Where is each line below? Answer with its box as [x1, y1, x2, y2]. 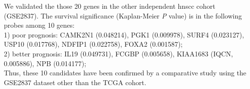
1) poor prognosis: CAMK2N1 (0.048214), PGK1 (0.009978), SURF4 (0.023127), [4, 29, 244, 39]
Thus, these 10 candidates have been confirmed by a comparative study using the [4, 68, 247, 78]
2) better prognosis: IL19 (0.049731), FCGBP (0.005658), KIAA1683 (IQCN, [4, 48, 233, 58]
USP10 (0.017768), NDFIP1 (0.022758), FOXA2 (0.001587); [4, 39, 183, 49]
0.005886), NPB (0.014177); [4, 58, 87, 68]
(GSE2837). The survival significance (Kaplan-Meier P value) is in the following [4, 10, 242, 20]
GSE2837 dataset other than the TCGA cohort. [4, 77, 146, 87]
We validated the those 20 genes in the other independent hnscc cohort [4, 1, 215, 11]
